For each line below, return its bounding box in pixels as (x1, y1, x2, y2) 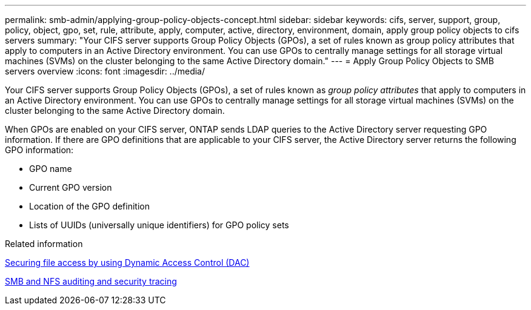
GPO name (29, 163, 72, 174)
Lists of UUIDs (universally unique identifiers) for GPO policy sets (29, 220, 289, 230)
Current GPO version (29, 182, 112, 193)
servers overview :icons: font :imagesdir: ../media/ (5, 66, 205, 76)
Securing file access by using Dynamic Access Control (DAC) (5, 257, 250, 268)
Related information (5, 239, 83, 249)
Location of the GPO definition (29, 201, 150, 211)
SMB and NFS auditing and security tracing (5, 276, 177, 286)
